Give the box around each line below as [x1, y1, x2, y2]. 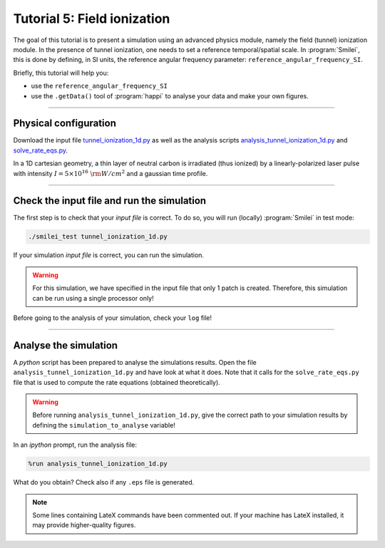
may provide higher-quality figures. [32, 521, 136, 529]
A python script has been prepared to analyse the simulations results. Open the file [13, 358, 257, 366]
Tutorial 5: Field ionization [13, 11, 170, 26]
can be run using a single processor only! [32, 294, 154, 302]
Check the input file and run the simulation [13, 195, 207, 207]
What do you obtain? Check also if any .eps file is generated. [13, 478, 195, 487]
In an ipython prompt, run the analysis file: [13, 440, 138, 449]
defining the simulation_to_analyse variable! [32, 420, 176, 429]
